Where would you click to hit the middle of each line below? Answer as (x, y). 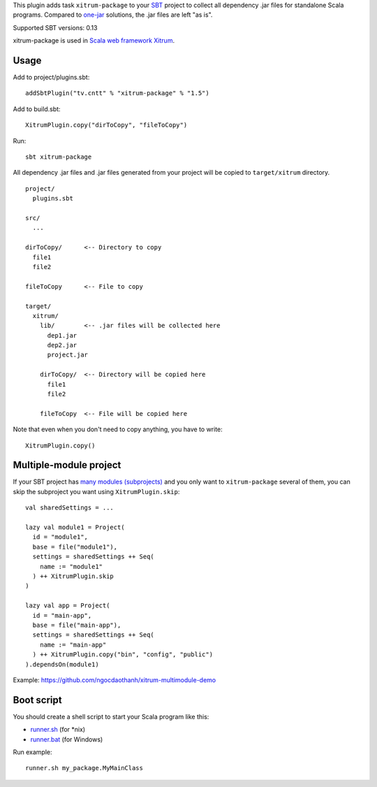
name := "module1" (71, 566)
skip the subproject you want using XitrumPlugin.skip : (96, 491)
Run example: (32, 752)
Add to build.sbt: (37, 109)
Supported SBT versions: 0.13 (55, 27)
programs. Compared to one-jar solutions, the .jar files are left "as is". (113, 15)
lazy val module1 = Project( (75, 527)
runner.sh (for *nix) (58, 730)
